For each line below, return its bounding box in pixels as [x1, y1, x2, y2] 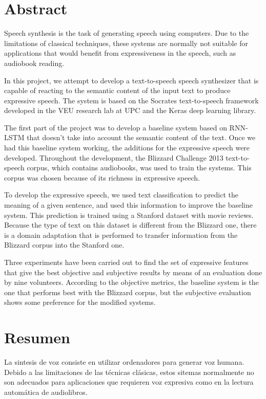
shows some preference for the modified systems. [4, 297, 156, 307]
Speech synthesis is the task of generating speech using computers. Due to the [4, 28, 249, 38]
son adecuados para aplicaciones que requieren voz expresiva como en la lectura [4, 376, 254, 387]
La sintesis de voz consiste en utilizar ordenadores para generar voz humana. [4, 357, 244, 367]
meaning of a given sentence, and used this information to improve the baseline [4, 199, 253, 210]
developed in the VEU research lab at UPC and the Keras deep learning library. [4, 105, 256, 116]
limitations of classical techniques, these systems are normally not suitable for [4, 37, 248, 48]
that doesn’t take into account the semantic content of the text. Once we [27, 132, 256, 143]
